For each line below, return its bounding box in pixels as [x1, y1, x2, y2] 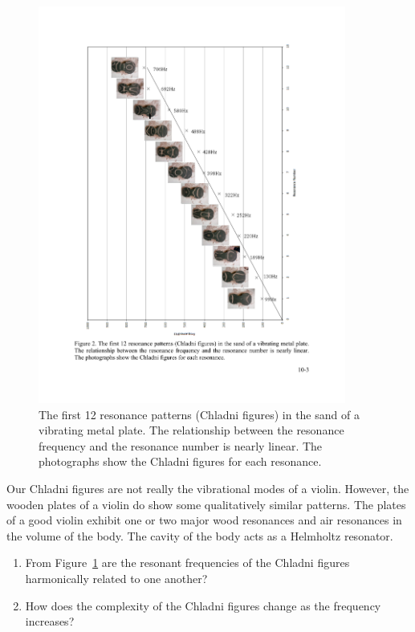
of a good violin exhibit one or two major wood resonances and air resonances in [6, 512, 402, 528]
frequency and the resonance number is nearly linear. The [39, 437, 323, 454]
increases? [25, 613, 75, 630]
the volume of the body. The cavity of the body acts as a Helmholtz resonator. [6, 527, 393, 544]
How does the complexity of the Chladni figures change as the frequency [25, 597, 381, 614]
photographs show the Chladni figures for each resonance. [39, 453, 322, 470]
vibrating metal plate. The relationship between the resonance [39, 422, 344, 438]
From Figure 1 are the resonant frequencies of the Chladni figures [25, 554, 350, 571]
